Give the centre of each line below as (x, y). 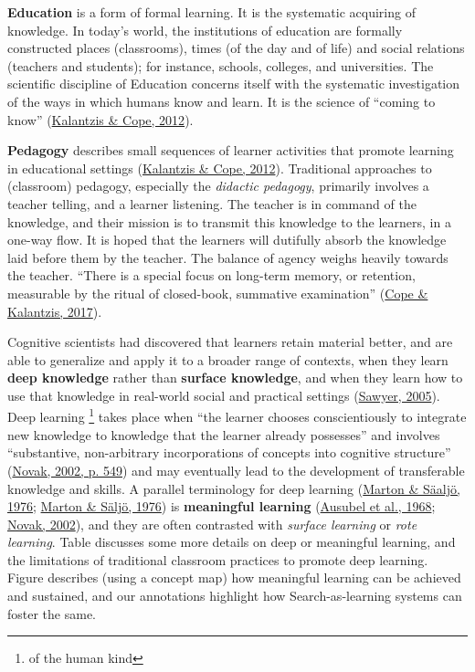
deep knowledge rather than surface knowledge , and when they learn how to (235, 378)
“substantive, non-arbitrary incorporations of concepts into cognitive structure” (229, 452)
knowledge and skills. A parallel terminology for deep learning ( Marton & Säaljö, (234, 488)
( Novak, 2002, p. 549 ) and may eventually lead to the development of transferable (236, 470)
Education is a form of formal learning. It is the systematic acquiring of (211, 12)
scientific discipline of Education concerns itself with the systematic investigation (234, 84)
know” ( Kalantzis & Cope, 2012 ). (100, 119)
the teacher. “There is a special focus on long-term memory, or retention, (211, 275)
